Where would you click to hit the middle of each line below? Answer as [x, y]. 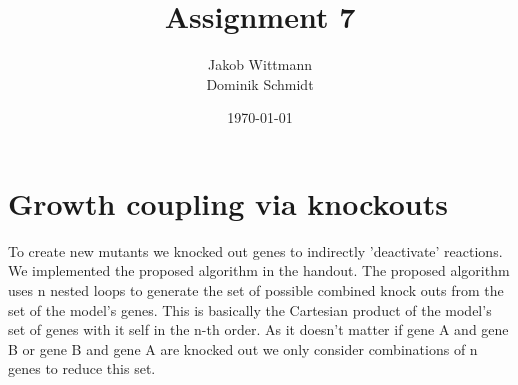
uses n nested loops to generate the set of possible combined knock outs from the [256, 290]
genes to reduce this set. [82, 368]
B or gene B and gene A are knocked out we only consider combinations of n [243, 348]
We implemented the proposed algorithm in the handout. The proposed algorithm [259, 270]
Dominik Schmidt [260, 83]
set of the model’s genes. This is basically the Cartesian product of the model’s [250, 309]
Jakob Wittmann [260, 64]
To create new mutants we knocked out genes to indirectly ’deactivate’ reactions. [255, 250]
